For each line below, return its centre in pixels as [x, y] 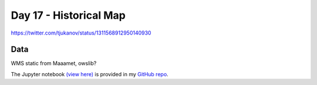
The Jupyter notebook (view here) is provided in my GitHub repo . [90, 74]
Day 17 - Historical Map [68, 15]
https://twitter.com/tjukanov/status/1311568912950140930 [81, 33]
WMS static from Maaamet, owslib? [54, 63]
